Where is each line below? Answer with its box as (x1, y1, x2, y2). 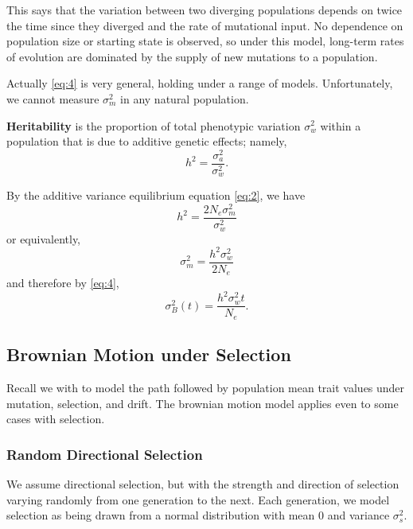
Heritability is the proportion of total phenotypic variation (6, 117, 301, 134)
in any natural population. (120, 90, 249, 107)
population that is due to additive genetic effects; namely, (6, 133, 287, 150)
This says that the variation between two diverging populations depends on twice (6, 2, 403, 18)
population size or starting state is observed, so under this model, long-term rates (6, 33, 404, 49)
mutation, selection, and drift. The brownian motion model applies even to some (6, 395, 399, 411)
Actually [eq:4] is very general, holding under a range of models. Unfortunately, (6, 75, 393, 91)
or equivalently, (6, 230, 81, 247)
